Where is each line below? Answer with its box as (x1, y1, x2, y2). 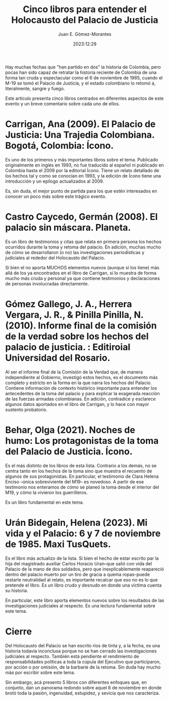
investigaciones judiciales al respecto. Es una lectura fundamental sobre (5, 602, 155, 608)
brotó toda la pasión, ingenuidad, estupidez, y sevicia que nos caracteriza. (5, 690, 160, 696)
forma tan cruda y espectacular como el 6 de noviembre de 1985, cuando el (5, 74, 163, 80)
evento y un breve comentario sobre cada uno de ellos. (5, 100, 120, 107)
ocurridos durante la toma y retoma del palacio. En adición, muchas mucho (5, 244, 161, 250)
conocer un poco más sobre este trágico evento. (5, 193, 107, 199)
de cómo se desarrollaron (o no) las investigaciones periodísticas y (5, 249, 145, 255)
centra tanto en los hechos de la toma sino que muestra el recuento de (5, 468, 152, 474)
